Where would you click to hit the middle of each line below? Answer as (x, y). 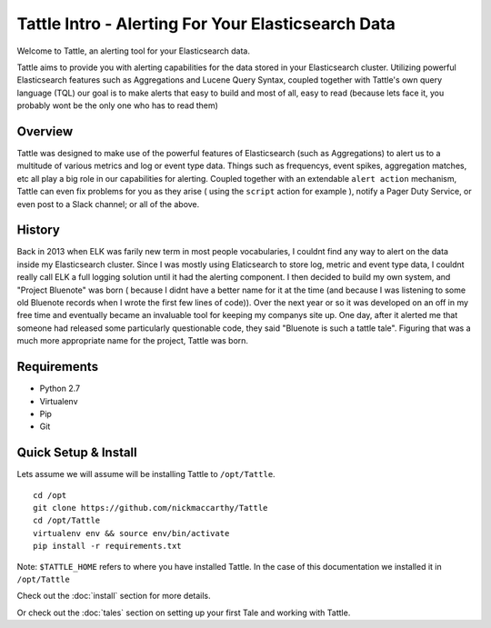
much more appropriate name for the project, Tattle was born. (133, 341)
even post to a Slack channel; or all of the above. (108, 204)
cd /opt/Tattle (67, 521)
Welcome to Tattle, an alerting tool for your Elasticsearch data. (133, 51)
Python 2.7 (60, 389)
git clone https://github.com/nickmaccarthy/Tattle (150, 508)
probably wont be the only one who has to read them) (117, 105)
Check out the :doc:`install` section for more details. (114, 596)
